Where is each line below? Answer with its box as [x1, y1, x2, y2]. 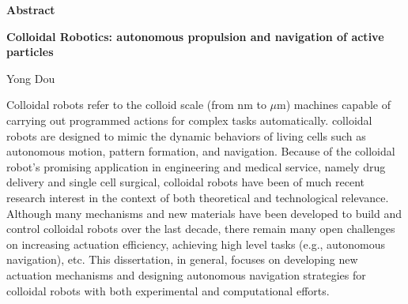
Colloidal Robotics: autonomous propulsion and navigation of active [6, 28, 384, 44]
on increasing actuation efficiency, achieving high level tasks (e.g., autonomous [6, 235, 386, 252]
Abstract [6, 2, 55, 17]
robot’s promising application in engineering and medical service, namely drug [6, 158, 386, 175]
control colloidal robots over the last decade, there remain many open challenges [6, 220, 395, 237]
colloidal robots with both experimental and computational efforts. [6, 282, 330, 298]
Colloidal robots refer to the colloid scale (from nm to [6, 96, 266, 113]
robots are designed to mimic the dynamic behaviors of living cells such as [6, 127, 366, 144]
